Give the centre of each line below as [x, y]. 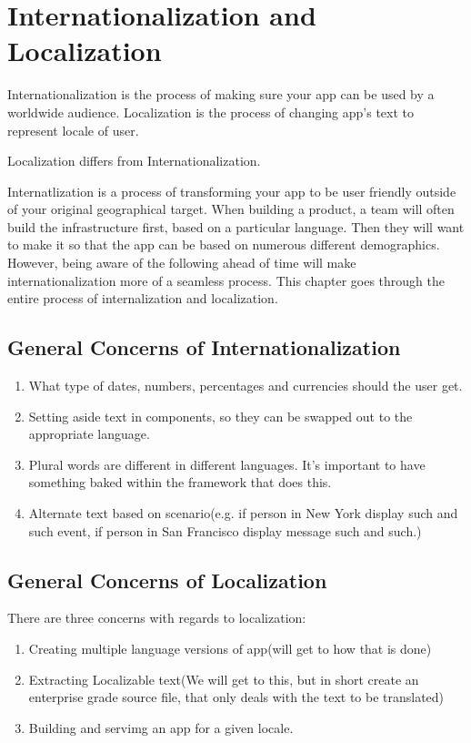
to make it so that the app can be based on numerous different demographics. [224, 244]
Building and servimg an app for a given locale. [161, 727]
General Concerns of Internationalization [204, 347]
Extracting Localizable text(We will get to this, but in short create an [224, 679]
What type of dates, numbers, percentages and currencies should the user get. [246, 386]
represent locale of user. [73, 130]
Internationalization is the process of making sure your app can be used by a [221, 94]
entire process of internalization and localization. [143, 298]
